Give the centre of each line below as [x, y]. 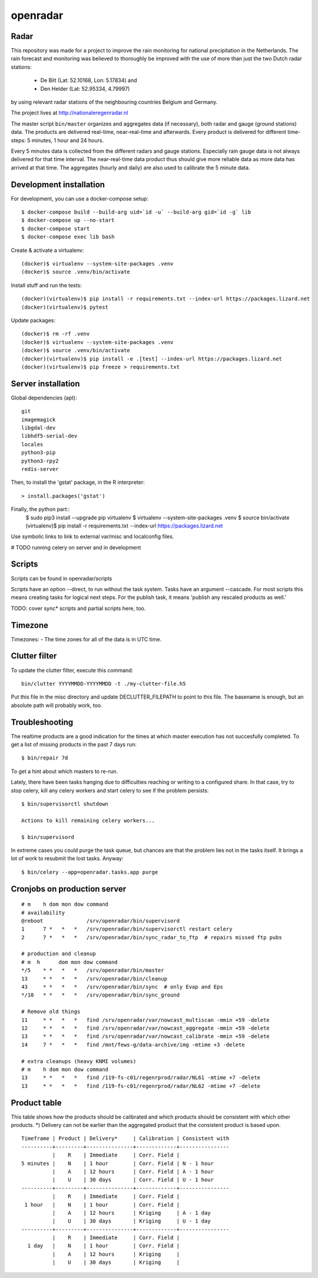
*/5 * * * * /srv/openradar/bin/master [93, 970]
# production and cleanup [59, 954]
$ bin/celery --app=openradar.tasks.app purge [90, 872]
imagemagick [39, 420]
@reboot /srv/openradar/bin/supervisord [100, 921]
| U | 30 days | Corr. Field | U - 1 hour [133, 1180]
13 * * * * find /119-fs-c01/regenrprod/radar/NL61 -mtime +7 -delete [141, 1078]
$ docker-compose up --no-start [68, 220]
